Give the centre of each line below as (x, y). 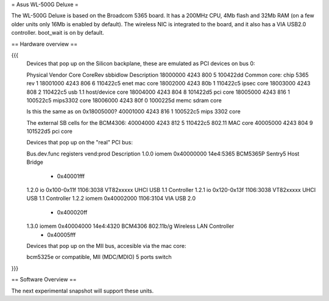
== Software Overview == (44, 280)
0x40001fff (71, 176)
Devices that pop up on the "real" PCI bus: (80, 143)
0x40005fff (62, 235)
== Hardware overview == (44, 44)
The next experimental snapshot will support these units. (83, 291)
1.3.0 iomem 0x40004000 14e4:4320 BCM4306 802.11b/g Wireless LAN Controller (130, 226)
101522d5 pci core (49, 132)
